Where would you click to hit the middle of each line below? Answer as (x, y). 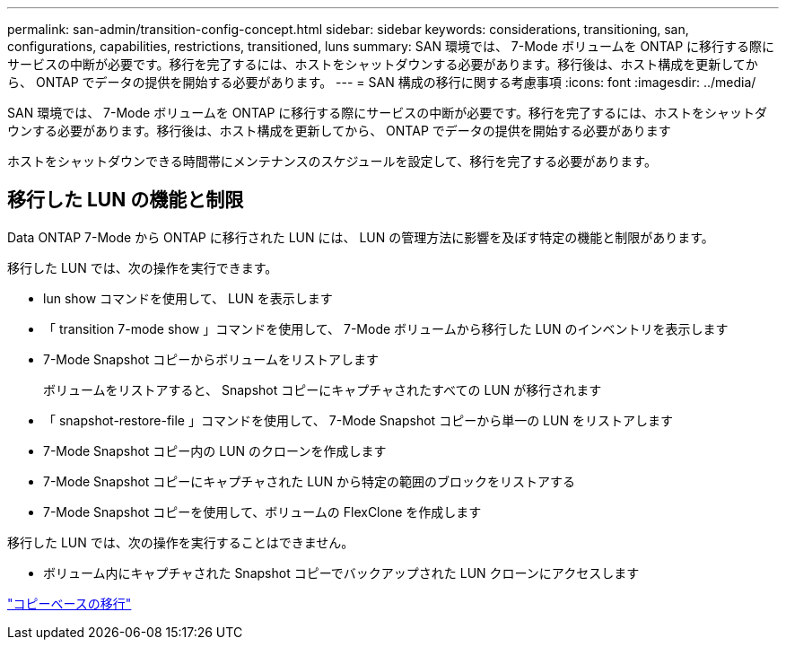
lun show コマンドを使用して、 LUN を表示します (188, 298)
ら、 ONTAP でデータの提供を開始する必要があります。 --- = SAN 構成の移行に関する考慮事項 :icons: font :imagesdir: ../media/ (382, 82)
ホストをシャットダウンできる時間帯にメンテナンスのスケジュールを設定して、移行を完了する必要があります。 (332, 161)
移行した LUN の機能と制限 (126, 200)
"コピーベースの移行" (70, 603)
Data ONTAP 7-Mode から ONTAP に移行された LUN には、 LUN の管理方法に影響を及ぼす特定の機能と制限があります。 (361, 237)
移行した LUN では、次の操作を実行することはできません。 (181, 542)
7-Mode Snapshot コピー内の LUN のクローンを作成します (215, 450)
